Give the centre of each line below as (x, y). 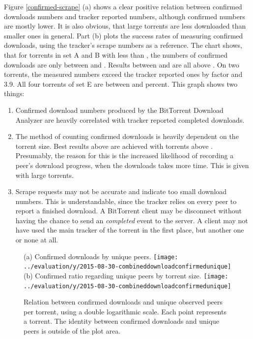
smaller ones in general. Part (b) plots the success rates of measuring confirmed (124, 35)
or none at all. (37, 240)
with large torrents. (44, 175)
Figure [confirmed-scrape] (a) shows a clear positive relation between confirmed (123, 6)
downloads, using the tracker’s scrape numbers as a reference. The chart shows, (123, 45)
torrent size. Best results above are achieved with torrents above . (114, 146)
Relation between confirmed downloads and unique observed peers (123, 302)
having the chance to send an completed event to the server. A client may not (132, 220)
